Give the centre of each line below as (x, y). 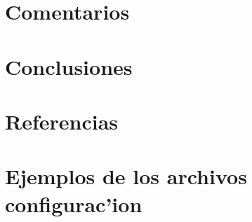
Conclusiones (69, 66)
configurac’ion (74, 203)
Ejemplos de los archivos (126, 176)
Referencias (62, 121)
